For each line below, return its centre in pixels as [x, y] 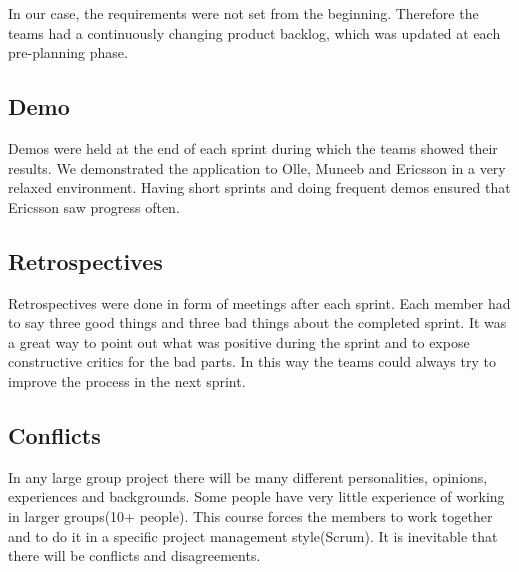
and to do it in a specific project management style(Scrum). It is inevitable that [253, 535]
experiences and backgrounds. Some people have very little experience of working [256, 496]
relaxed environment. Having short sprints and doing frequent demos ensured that [259, 187]
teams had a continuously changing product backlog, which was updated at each [254, 32]
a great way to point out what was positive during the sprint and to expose [239, 341]
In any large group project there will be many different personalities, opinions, [248, 476]
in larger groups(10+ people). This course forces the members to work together [250, 515]
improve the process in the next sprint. [127, 380]
